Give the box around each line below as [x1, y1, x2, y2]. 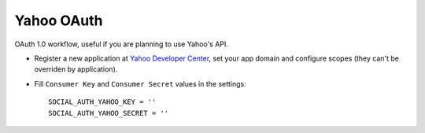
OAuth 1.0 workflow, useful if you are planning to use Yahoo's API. [14, 39, 228, 49]
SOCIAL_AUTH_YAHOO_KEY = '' [48, 98, 157, 106]
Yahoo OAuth [14, 12, 103, 29]
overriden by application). [34, 65, 118, 74]
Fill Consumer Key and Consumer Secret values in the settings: [34, 79, 247, 88]
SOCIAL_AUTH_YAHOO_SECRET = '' [48, 109, 169, 117]
